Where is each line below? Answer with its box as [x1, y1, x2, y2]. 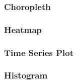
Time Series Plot [4, 46, 74, 58]
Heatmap [4, 23, 42, 35]
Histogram [4, 69, 48, 81]
